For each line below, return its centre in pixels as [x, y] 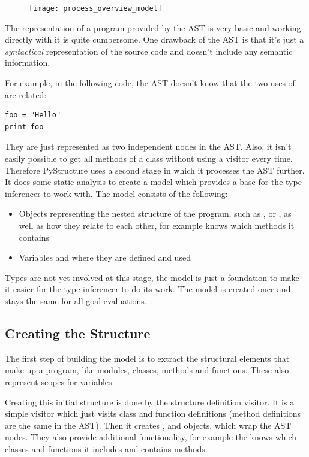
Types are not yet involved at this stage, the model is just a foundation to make [152, 277]
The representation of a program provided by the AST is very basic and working [153, 27]
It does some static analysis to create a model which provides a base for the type [153, 182]
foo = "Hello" [33, 115]
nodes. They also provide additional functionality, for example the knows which [151, 437]
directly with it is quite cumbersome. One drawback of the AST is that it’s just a [154, 39]
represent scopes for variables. [60, 381]
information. [28, 63]
